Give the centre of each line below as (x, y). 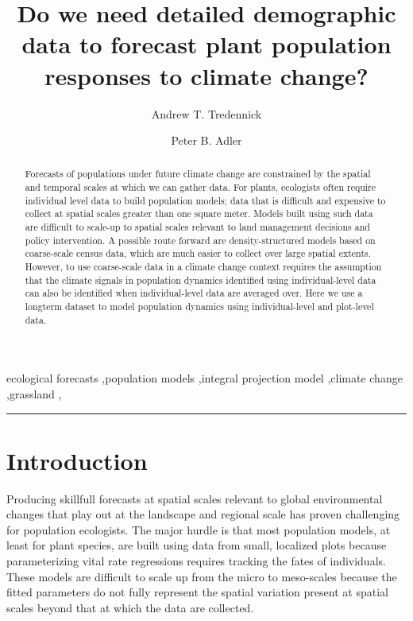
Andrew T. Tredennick (206, 113)
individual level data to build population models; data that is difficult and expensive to (205, 200)
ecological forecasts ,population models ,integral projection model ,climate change (205, 378)
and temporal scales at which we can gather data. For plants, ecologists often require (201, 187)
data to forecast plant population (206, 44)
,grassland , (34, 393)
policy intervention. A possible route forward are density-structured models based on (200, 240)
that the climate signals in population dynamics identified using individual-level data (201, 279)
